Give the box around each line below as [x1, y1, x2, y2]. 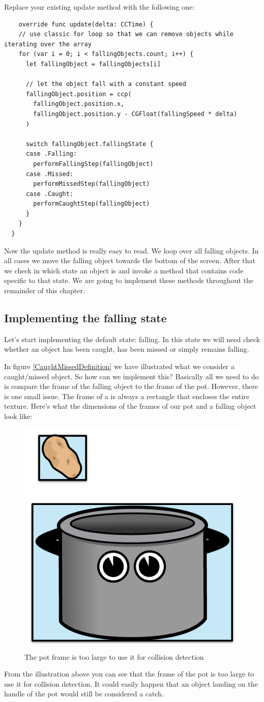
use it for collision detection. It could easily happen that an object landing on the [4, 678, 258, 689]
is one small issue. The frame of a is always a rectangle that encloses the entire [4, 390, 250, 401]
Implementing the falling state [4, 310, 167, 326]
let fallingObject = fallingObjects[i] [25, 60, 161, 68]
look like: [4, 410, 33, 421]
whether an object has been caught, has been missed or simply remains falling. [4, 344, 249, 354]
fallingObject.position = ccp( [25, 90, 132, 98]
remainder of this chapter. [4, 285, 85, 296]
